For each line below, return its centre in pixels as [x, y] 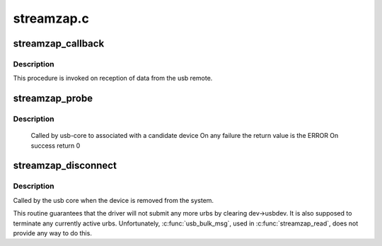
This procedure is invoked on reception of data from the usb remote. [113, 78]
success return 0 [56, 146]
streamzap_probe [53, 99]
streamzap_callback [59, 43]
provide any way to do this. [52, 233]
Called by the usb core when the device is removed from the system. [114, 200]
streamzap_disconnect [65, 166]
